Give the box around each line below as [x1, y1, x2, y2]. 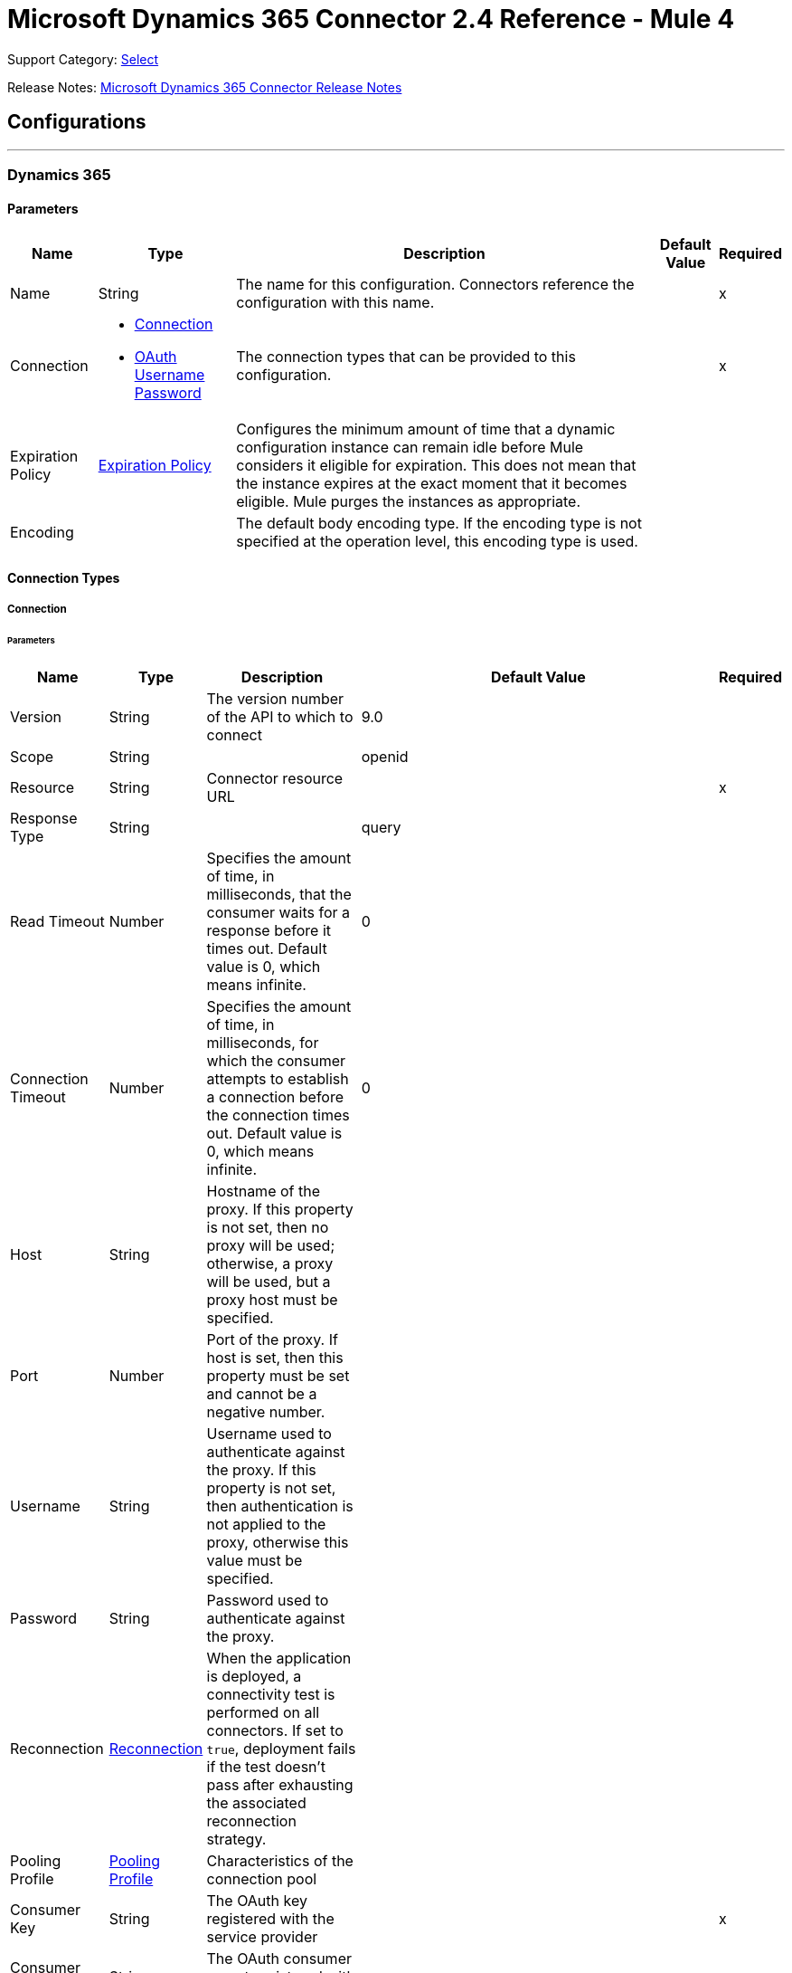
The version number [206, 689, 344, 708]
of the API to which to [206, 707, 354, 726]
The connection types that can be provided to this [236, 348, 576, 367]
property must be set [206, 1366, 350, 1385]
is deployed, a [206, 1666, 302, 1685]
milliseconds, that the [206, 884, 352, 903]
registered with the [206, 1909, 335, 1928]
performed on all [206, 1702, 320, 1721]
